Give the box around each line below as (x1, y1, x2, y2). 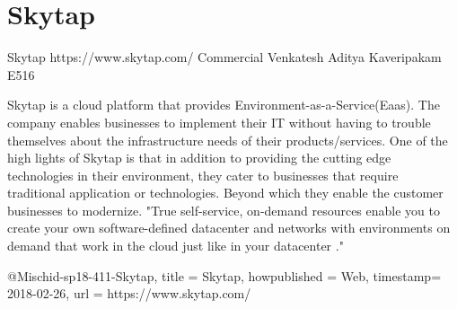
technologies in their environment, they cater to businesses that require (7, 165, 399, 184)
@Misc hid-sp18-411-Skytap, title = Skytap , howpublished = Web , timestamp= (7, 266, 442, 285)
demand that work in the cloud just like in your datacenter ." (7, 236, 344, 255)
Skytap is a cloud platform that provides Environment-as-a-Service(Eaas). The (7, 95, 440, 114)
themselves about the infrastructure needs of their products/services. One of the (7, 130, 448, 149)
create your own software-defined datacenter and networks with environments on (7, 218, 451, 237)
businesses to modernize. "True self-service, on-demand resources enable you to (7, 200, 440, 219)
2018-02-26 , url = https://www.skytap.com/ (7, 284, 251, 303)
